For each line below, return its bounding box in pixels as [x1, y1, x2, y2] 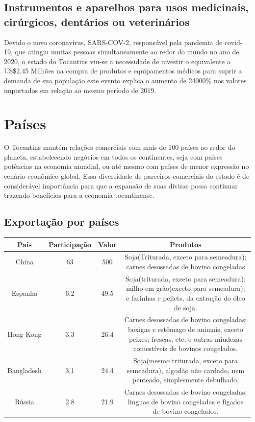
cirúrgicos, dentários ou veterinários [4, 14, 190, 29]
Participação [48, 239, 92, 249]
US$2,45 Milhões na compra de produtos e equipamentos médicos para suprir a [4, 66, 242, 76]
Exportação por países [4, 214, 119, 229]
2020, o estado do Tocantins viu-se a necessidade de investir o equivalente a [4, 56, 230, 66]
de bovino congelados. [153, 406, 219, 416]
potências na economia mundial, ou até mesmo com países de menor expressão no [4, 161, 249, 171]
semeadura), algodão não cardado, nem [127, 365, 245, 375]
